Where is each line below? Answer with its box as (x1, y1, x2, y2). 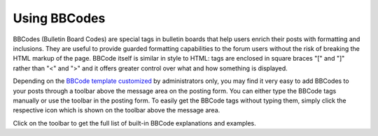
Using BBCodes (13, 10, 106, 26)
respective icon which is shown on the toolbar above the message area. (13, 106, 220, 114)
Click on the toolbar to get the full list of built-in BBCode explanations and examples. (13, 119, 256, 127)
